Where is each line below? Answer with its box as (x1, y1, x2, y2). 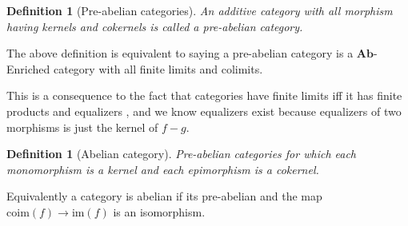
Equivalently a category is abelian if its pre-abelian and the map (6, 188, 322, 204)
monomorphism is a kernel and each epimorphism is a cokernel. (6, 161, 319, 177)
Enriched (6, 60, 50, 77)
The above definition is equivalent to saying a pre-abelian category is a (6, 45, 354, 61)
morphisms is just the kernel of (6, 118, 158, 135)
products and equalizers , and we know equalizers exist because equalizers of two (6, 102, 402, 119)
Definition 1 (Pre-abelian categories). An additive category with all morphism (6, 2, 393, 18)
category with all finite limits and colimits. (53, 60, 263, 77)
